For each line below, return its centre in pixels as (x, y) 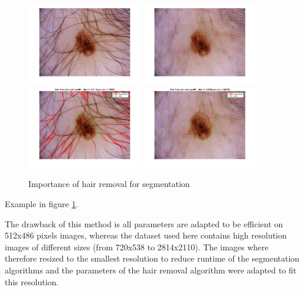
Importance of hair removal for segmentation (109, 184)
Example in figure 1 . (42, 203)
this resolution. (32, 281)
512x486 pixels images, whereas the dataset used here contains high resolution (146, 235)
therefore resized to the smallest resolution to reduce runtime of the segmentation (152, 258)
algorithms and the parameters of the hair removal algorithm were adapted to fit (151, 270)
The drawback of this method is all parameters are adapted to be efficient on (144, 223)
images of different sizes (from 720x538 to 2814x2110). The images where (137, 246)
